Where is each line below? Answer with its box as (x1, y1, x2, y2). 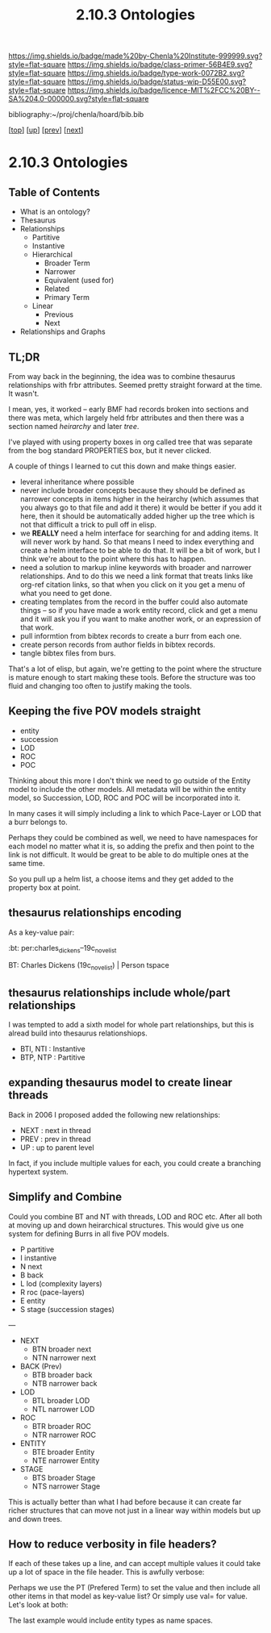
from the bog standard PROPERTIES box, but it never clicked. (8, 446, 212, 455)
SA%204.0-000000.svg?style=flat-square (8, 94, 149, 104)
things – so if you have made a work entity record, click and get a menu (19, 606, 258, 614)
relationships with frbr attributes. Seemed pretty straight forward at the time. (8, 381, 263, 390)
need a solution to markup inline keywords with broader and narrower (19, 563, 252, 572)
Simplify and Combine (8, 1190, 123, 1204)
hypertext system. (8, 1167, 69, 1177)
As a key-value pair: (8, 927, 75, 937)
